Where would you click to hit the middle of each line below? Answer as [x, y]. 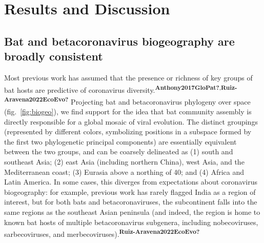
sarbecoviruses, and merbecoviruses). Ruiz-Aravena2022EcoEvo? [102, 233]
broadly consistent [54, 56]
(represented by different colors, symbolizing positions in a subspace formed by [128, 131]
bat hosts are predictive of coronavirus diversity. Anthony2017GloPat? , [113, 89]
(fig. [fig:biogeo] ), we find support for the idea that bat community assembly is [128, 112]
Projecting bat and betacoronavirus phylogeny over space [161, 101]
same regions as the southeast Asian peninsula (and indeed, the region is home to [132, 212]
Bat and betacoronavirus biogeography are [119, 41]
